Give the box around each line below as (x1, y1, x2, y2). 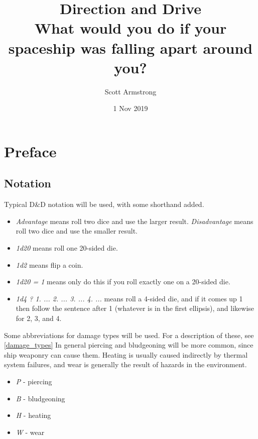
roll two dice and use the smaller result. (16, 226, 138, 236)
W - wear (16, 426, 45, 437)
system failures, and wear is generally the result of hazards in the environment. (4, 359, 247, 370)
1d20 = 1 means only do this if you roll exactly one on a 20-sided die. (16, 276, 230, 287)
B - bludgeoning (16, 393, 65, 403)
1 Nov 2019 (113, 103, 148, 114)
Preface (4, 141, 57, 161)
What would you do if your (34, 18, 227, 38)
